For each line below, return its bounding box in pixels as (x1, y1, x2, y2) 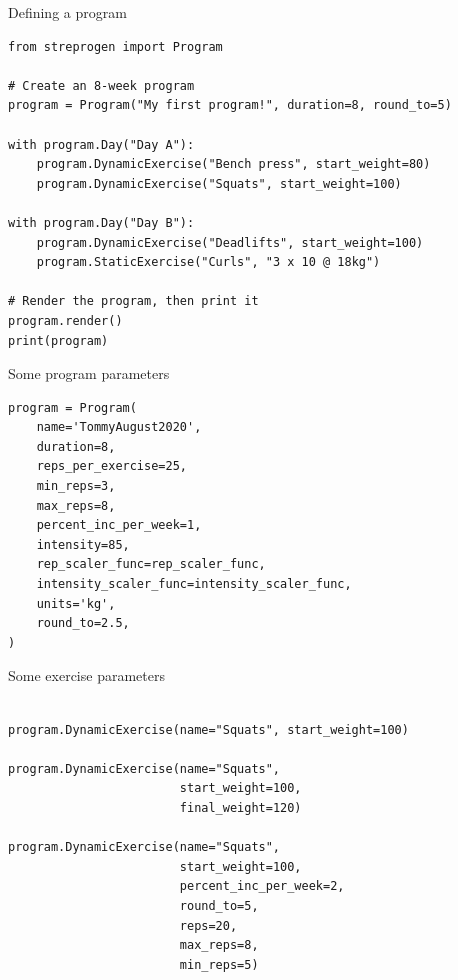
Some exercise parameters (8, 665, 165, 686)
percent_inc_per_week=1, (36, 518, 202, 533)
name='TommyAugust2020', (36, 420, 202, 435)
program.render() (8, 313, 123, 328)
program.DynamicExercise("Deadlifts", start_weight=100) (36, 235, 424, 250)
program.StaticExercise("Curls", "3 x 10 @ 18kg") (36, 255, 381, 270)
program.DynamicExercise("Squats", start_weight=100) (36, 176, 402, 191)
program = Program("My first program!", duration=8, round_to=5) (8, 98, 452, 113)
